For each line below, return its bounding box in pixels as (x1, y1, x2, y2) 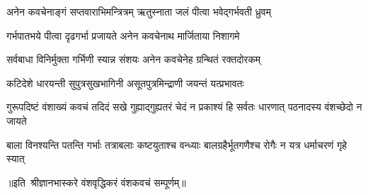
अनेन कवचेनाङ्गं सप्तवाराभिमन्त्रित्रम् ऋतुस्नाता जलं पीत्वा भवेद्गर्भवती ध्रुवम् (6, 4, 271, 18)
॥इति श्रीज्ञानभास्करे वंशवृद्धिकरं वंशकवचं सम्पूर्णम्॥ (6, 174, 186, 189)
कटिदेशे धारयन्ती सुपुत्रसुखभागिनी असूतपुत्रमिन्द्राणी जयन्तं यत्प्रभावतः (6, 75, 244, 90)
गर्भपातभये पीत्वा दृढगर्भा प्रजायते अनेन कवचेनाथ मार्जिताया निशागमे (6, 28, 240, 43)
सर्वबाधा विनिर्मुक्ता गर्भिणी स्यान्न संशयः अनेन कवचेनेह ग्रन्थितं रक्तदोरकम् (6, 52, 261, 67)
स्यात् (6, 151, 25, 166)
